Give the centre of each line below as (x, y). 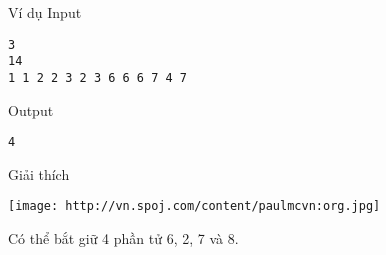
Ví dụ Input (45, 12)
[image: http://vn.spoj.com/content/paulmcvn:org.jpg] (194, 206)
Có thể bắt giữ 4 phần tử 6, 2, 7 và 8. (123, 238)
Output (31, 109)
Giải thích (39, 173)
